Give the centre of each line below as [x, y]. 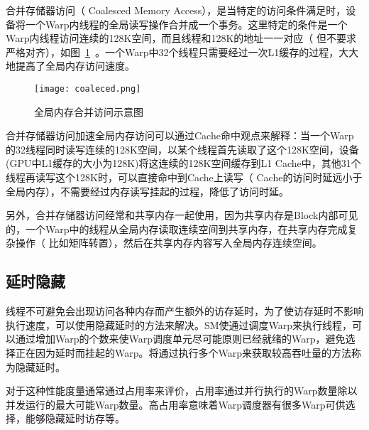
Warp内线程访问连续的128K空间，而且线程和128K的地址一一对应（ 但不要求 [181, 38]
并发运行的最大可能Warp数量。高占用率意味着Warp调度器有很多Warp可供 [176, 404]
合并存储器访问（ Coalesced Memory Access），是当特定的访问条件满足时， [176, 10]
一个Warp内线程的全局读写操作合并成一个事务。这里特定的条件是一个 [186, 24]
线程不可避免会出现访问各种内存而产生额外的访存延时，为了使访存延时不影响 [184, 311]
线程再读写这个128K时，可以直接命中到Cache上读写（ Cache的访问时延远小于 [184, 177]
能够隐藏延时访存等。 [75, 418]
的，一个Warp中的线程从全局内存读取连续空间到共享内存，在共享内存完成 [177, 229]
